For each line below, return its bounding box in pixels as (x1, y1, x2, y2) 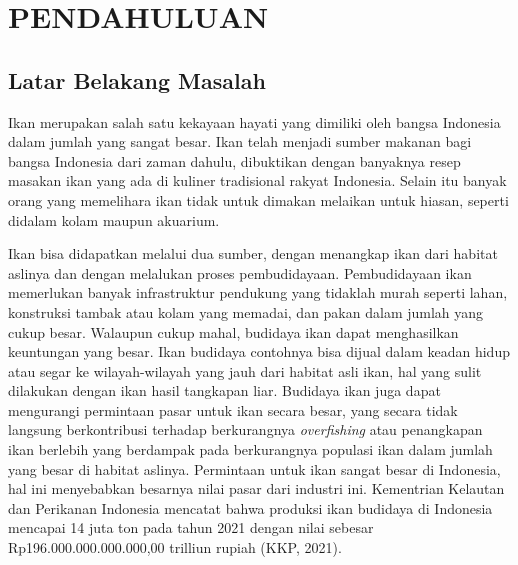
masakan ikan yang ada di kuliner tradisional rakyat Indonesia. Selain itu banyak (8, 170, 507, 191)
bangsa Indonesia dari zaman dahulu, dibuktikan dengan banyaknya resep (8, 150, 461, 171)
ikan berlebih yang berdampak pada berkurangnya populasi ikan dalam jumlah (8, 439, 493, 460)
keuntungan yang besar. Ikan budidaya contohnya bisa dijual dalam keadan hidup (8, 341, 510, 362)
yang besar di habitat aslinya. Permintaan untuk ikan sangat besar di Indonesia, (8, 458, 501, 479)
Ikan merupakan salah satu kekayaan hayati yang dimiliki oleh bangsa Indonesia (8, 111, 501, 132)
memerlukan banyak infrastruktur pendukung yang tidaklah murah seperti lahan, (8, 282, 508, 303)
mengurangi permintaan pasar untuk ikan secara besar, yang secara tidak (8, 399, 458, 420)
